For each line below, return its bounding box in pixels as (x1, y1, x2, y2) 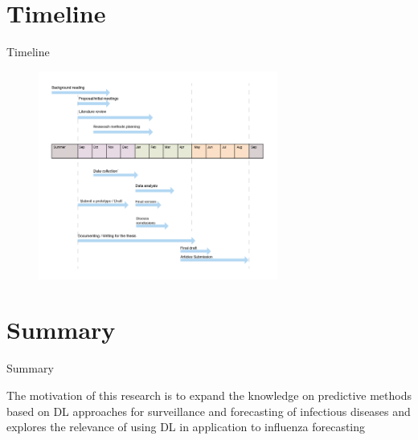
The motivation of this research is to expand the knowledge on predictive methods (6, 386, 412, 403)
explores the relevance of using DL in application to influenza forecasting (6, 418, 366, 435)
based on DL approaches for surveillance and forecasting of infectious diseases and (6, 402, 411, 419)
